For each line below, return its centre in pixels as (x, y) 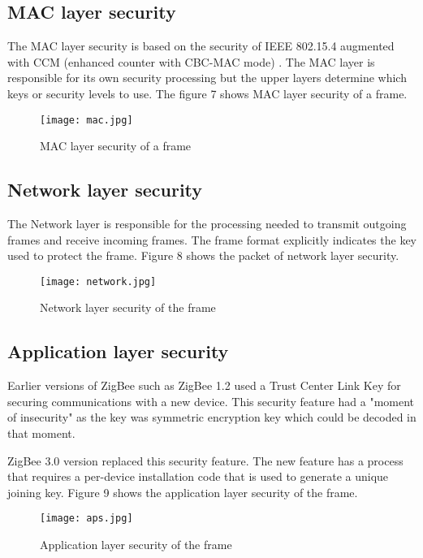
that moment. (41, 433)
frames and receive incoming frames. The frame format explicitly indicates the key (212, 239)
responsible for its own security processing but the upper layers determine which (207, 78)
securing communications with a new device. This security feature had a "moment (211, 401)
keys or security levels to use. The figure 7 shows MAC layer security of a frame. (207, 93)
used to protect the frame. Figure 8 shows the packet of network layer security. (203, 255)
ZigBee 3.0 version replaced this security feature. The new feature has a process (205, 460)
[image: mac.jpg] (86, 120)
